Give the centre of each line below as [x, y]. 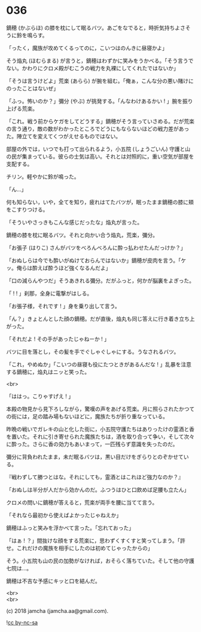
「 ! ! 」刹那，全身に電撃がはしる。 [49, 293]
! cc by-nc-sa [22, 622]
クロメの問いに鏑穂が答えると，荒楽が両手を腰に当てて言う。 [82, 502]
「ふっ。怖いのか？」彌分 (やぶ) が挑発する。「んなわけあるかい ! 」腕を [94, 101]
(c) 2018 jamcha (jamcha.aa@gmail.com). [57, 610]
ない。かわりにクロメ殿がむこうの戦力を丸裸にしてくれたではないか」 [93, 68]
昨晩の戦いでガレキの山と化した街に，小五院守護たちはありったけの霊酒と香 [100, 429]
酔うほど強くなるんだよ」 [79, 268]
